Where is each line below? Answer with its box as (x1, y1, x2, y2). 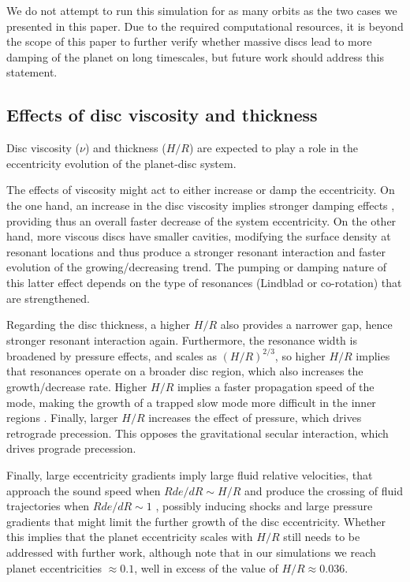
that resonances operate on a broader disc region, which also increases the (6, 363, 363, 379)
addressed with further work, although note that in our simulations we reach (6, 543, 376, 560)
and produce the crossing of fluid (244, 482, 403, 498)
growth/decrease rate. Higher (6, 378, 147, 394)
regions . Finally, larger (6, 409, 118, 426)
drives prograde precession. (6, 440, 136, 457)
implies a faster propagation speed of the (177, 378, 375, 394)
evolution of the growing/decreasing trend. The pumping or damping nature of (6, 259, 387, 275)
